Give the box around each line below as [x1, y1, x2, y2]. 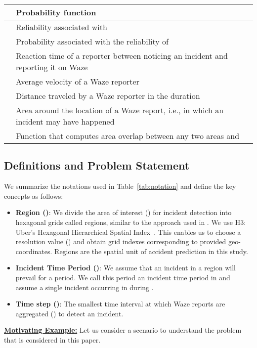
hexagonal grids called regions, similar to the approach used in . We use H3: [15, 217, 246, 227]
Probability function [16, 6, 96, 18]
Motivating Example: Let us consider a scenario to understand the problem [4, 325, 242, 335]
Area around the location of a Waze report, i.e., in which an [16, 104, 224, 116]
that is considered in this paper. [4, 334, 101, 345]
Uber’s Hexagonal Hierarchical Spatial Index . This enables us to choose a [15, 226, 241, 237]
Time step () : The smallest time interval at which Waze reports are [15, 299, 225, 309]
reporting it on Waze [16, 61, 88, 73]
